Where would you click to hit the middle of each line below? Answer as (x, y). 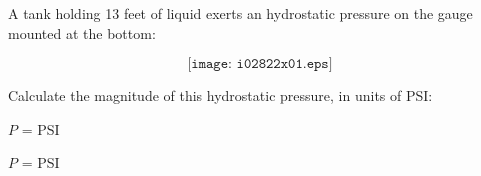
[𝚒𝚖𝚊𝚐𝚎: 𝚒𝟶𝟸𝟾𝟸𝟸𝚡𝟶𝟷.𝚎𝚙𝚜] (260, 64)
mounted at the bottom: (82, 32)
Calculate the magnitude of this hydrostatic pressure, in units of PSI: (220, 95)
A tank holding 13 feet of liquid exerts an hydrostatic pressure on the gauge (240, 13)
